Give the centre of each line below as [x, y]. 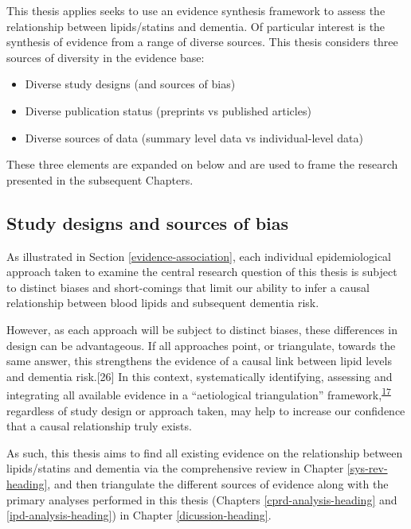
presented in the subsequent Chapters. [100, 179]
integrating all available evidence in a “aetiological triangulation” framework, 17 [199, 393]
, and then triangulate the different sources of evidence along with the [218, 483]
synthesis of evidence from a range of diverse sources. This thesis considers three [202, 42]
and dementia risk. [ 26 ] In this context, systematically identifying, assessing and [200, 376]
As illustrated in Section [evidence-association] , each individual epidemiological [199, 256]
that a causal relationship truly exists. [99, 426]
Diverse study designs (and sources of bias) [130, 84]
